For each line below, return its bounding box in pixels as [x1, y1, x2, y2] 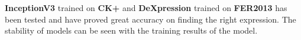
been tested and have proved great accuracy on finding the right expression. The [5, 13, 296, 25]
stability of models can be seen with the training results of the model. [5, 24, 258, 37]
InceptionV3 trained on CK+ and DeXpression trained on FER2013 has [5, 2, 287, 13]
